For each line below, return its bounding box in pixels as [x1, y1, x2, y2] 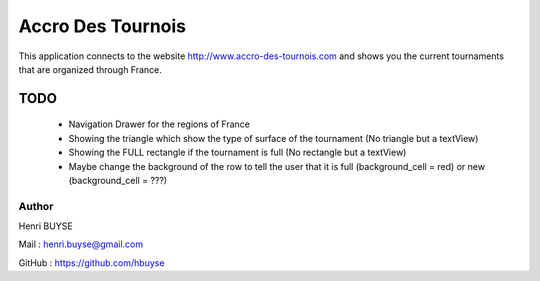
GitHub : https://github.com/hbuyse [18, 256, 165, 269]
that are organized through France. [18, 63, 162, 75]
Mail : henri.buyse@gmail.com [18, 238, 144, 250]
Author [18, 199, 54, 213]
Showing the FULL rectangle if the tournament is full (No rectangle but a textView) [68, 146, 407, 159]
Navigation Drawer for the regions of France [68, 118, 250, 130]
